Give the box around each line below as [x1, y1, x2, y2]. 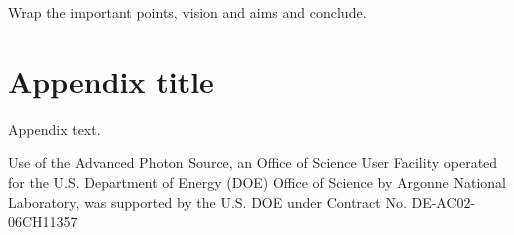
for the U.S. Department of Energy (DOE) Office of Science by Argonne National [8, 171, 506, 192]
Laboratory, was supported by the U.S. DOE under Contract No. [8, 191, 407, 212]
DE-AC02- [411, 191, 476, 212]
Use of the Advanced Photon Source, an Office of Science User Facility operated [8, 152, 498, 173]
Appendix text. [8, 118, 101, 139]
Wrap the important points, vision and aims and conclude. [8, 2, 367, 22]
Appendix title [8, 60, 214, 101]
